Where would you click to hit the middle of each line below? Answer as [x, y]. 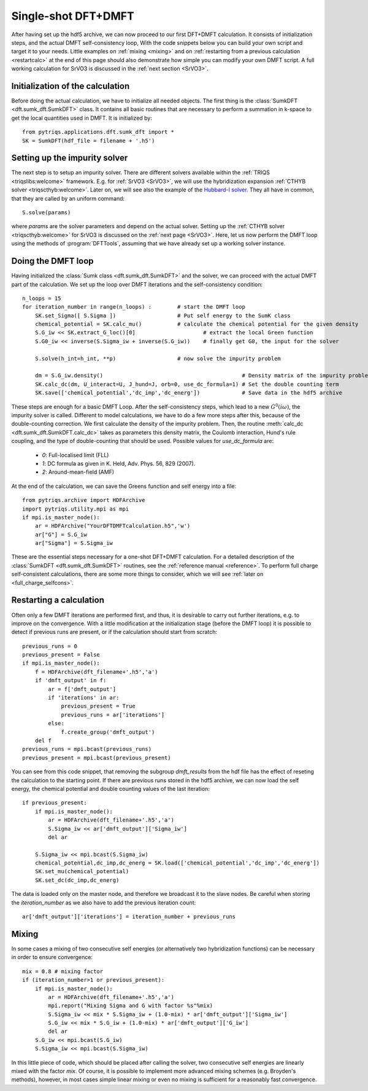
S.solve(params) [47, 213]
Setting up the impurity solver [70, 158]
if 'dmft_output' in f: [71, 680]
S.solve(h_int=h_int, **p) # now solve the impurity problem [158, 358]
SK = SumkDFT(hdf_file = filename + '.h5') [89, 141]
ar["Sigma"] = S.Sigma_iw [74, 543]
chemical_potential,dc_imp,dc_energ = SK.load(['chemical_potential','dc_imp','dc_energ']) [177, 863]
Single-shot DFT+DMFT [73, 16]
